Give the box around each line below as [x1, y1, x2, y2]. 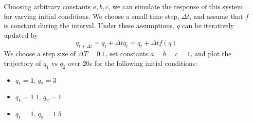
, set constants [105, 48, 148, 59]
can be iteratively [182, 20, 234, 31]
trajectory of [4, 58, 41, 68]
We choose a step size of [4, 48, 76, 59]
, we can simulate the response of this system [108, 1, 243, 11]
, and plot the [190, 48, 232, 59]
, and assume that [189, 11, 243, 21]
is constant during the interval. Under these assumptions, [4, 20, 175, 31]
